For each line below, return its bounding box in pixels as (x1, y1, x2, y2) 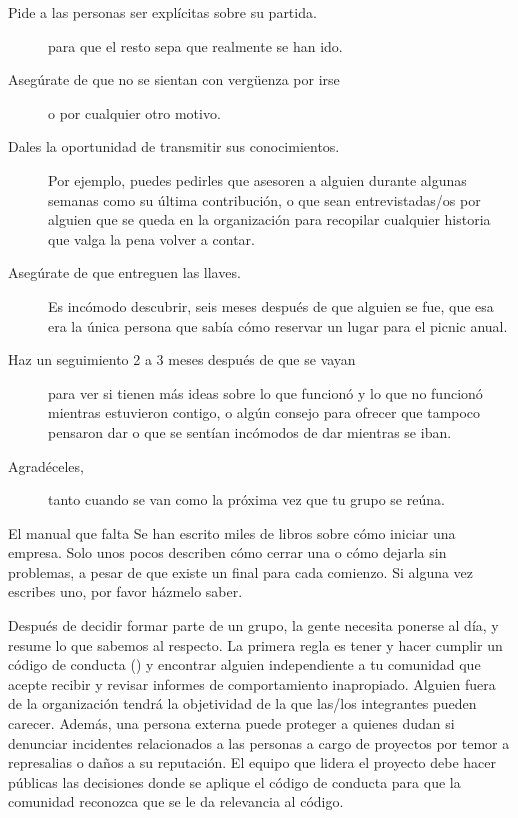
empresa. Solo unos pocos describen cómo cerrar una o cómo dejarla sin (8, 542, 447, 563)
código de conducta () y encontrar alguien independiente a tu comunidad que (8, 654, 481, 675)
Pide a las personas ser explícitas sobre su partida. (8, 2, 317, 22)
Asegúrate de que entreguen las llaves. (8, 262, 241, 283)
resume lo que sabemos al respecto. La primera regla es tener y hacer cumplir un (8, 634, 503, 655)
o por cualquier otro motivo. (48, 102, 221, 123)
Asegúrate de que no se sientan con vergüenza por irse (8, 69, 340, 90)
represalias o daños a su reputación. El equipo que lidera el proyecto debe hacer (8, 752, 497, 773)
